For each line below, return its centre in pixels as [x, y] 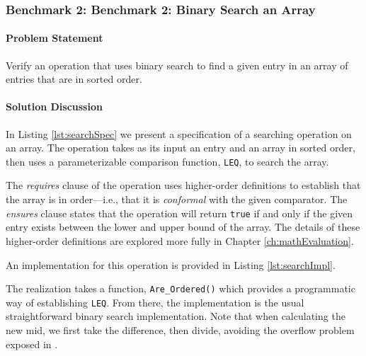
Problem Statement [55, 38]
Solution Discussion [54, 107]
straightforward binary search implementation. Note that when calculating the [176, 316]
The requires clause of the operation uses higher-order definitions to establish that [183, 185]
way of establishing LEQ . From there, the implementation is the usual [155, 302]
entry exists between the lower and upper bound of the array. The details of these [183, 227]
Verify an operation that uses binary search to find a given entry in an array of [177, 65]
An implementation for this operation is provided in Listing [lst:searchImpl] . [171, 264]
